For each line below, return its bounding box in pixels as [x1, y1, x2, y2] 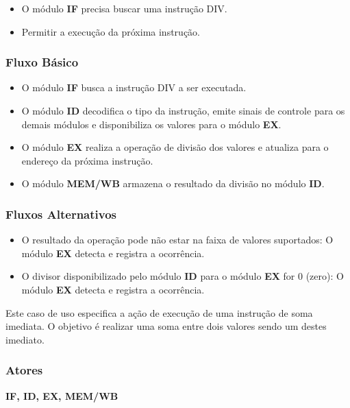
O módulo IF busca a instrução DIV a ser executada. [21, 80, 247, 95]
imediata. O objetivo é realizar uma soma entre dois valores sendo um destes [5, 319, 327, 333]
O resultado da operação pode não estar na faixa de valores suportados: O [21, 232, 334, 247]
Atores [5, 361, 43, 379]
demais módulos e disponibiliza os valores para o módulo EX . [21, 117, 282, 131]
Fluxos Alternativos [5, 205, 117, 222]
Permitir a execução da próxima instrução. [21, 24, 200, 38]
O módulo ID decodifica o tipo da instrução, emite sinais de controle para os [21, 104, 345, 117]
